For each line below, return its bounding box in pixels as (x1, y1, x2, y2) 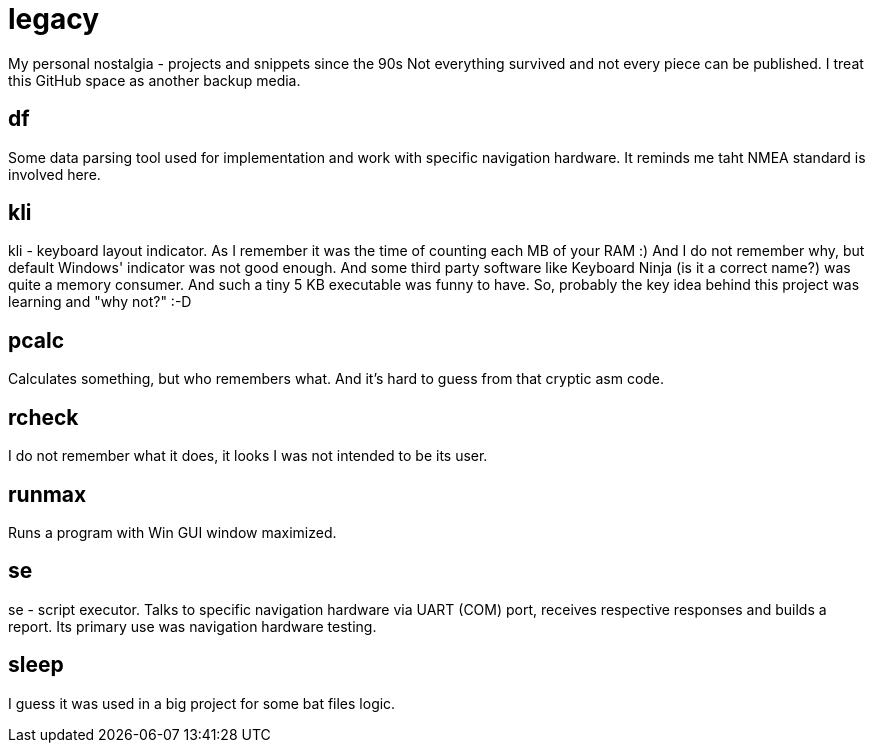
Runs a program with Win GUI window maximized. (8, 523, 337, 541)
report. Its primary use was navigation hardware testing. (8, 617, 377, 635)
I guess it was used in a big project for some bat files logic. (8, 694, 396, 712)
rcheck (8, 404, 79, 430)
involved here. (8, 165, 101, 183)
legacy (8, 2, 100, 36)
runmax (8, 481, 87, 507)
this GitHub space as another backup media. (8, 71, 301, 89)
